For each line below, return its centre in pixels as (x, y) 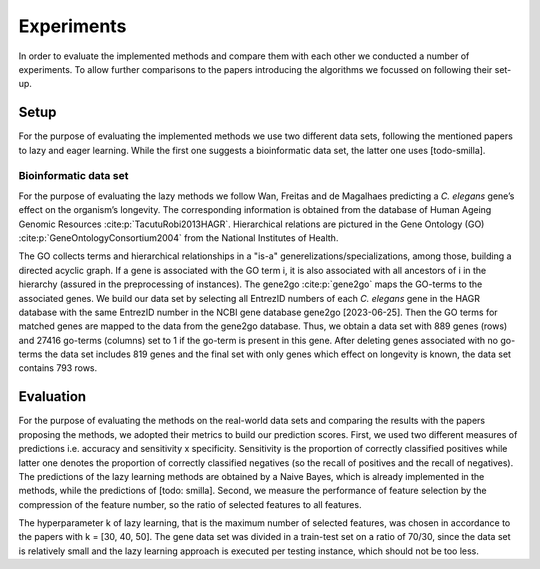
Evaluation (52, 396)
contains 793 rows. (58, 368)
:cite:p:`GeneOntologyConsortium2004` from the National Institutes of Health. (178, 237)
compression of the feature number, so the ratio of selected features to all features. (190, 504)
